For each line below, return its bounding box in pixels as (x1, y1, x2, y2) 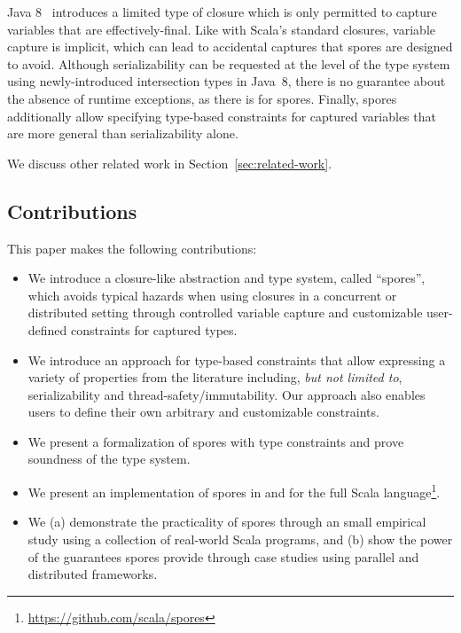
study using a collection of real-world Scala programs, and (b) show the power (27, 529, 453, 548)
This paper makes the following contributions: (7, 238, 257, 257)
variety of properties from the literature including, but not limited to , (27, 368, 402, 387)
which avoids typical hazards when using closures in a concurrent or (27, 285, 397, 304)
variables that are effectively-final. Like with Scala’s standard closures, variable (7, 20, 435, 38)
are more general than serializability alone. (7, 124, 238, 143)
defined (27, 320, 67, 339)
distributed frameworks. (27, 565, 158, 583)
